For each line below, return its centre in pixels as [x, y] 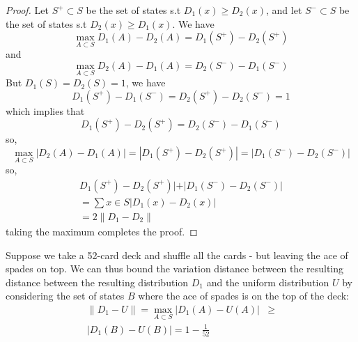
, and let [284, 10]
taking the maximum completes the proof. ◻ [102, 231]
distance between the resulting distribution [97, 282]
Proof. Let [27, 10]
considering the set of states [65, 296]
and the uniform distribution [268, 282]
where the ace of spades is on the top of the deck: [244, 296]
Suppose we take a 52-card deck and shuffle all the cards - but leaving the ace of [177, 255]
